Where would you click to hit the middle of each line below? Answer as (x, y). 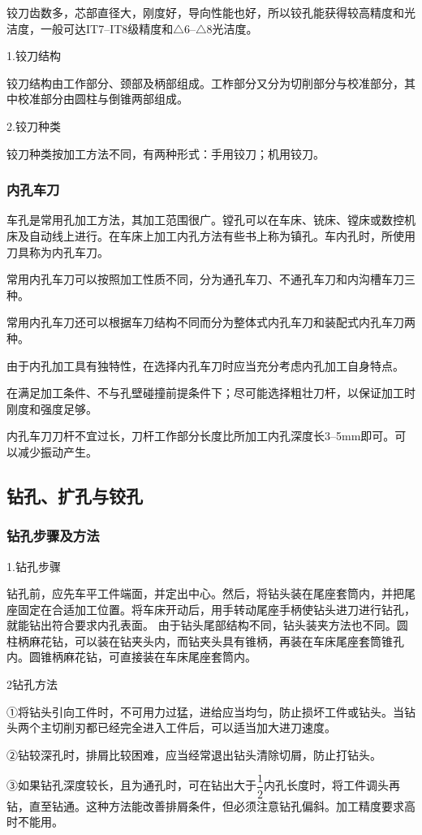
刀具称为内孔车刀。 (58, 251)
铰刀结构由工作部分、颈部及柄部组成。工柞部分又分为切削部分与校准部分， (205, 82)
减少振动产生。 (57, 451)
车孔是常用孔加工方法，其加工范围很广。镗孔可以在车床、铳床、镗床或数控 (205, 220)
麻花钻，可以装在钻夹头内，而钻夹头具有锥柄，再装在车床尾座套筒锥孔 (216, 640)
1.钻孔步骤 (34, 566)
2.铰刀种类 (34, 125)
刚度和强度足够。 (52, 408)
